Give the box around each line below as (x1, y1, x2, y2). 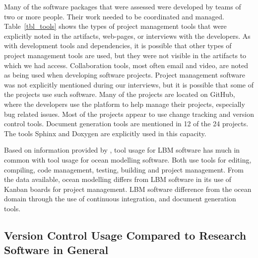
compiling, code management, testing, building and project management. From (4, 164, 244, 174)
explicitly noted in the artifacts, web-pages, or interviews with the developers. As (4, 30, 251, 41)
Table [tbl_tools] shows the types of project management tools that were (4, 21, 227, 31)
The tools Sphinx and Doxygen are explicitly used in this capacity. (4, 128, 206, 138)
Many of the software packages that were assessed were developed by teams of (4, 1, 241, 11)
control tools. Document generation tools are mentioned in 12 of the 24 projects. (4, 118, 249, 129)
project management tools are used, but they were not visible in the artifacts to (4, 50, 247, 60)
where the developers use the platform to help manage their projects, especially (4, 98, 245, 109)
